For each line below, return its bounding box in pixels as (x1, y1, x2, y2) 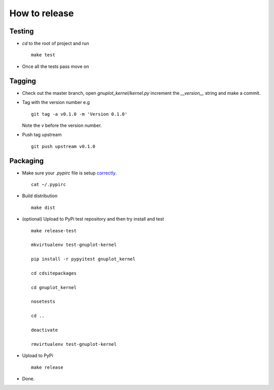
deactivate (31, 327, 58, 333)
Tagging (9, 77, 37, 85)
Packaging (9, 156, 44, 165)
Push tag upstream (22, 132, 62, 138)
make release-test (31, 228, 77, 233)
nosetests (31, 299, 55, 304)
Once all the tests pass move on (22, 63, 89, 69)
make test (31, 52, 55, 58)
